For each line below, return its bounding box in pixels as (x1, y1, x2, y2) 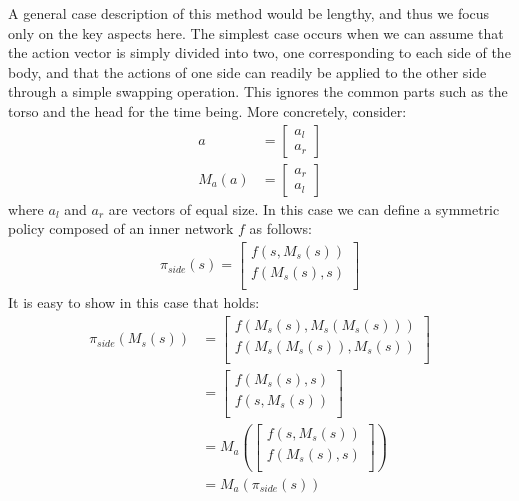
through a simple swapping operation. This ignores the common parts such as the (8, 81, 508, 102)
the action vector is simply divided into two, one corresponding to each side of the (8, 42, 511, 63)
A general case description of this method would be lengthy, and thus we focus (8, 3, 490, 23)
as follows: (249, 218, 312, 239)
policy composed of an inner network (8, 218, 234, 239)
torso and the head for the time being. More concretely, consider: (8, 100, 407, 121)
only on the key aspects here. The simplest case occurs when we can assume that (8, 22, 504, 43)
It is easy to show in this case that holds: (8, 291, 260, 312)
